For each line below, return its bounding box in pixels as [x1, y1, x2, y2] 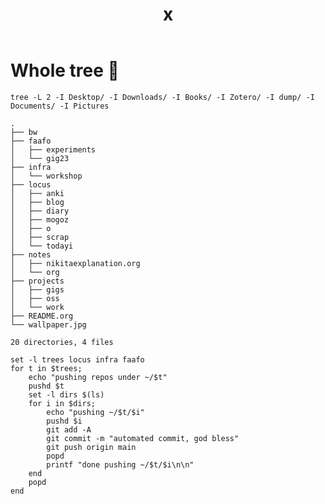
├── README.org [10, 311, 74, 321]
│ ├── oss [10, 293, 60, 303]
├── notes [10, 249, 52, 260]
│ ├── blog [10, 197, 65, 207]
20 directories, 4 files [10, 337, 114, 347]
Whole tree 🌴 [10, 59, 120, 82]
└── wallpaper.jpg [10, 319, 87, 330]
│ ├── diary [10, 206, 70, 216]
